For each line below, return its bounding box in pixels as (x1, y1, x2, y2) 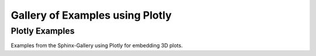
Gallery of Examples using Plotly (11, 9, 172, 22)
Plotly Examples (11, 26, 75, 36)
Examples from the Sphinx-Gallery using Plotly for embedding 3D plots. (11, 42, 183, 49)
